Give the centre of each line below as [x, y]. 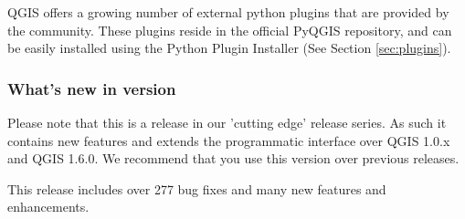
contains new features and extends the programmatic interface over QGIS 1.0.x [229, 140]
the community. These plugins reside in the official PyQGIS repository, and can [230, 30]
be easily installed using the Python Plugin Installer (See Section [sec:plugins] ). [229, 48]
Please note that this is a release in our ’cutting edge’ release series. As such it [227, 122]
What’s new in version [92, 88]
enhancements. [48, 207]
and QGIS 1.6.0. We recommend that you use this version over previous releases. [233, 158]
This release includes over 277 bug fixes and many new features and [197, 188]
